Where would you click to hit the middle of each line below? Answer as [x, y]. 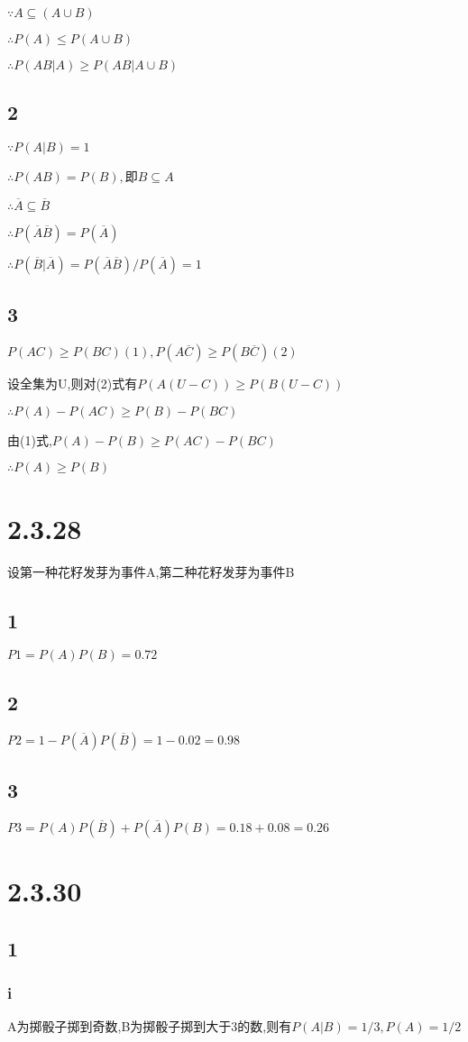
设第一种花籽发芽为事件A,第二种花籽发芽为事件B [151, 571]
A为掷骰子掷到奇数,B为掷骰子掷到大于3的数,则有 [150, 1026]
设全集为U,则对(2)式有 [73, 384]
